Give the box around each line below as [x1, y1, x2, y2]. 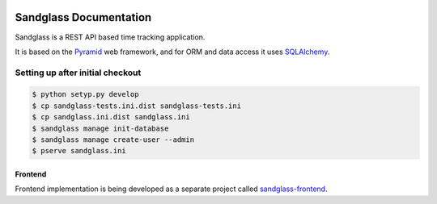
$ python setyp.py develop [32, 90, 139, 99]
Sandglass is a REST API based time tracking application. [15, 32, 206, 42]
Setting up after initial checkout [15, 67, 142, 78]
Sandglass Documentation [15, 10, 152, 24]
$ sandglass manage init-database [32, 123, 169, 133]
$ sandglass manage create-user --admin [32, 135, 194, 144]
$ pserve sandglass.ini [32, 146, 127, 156]
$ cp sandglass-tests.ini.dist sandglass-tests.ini [32, 101, 242, 110]
